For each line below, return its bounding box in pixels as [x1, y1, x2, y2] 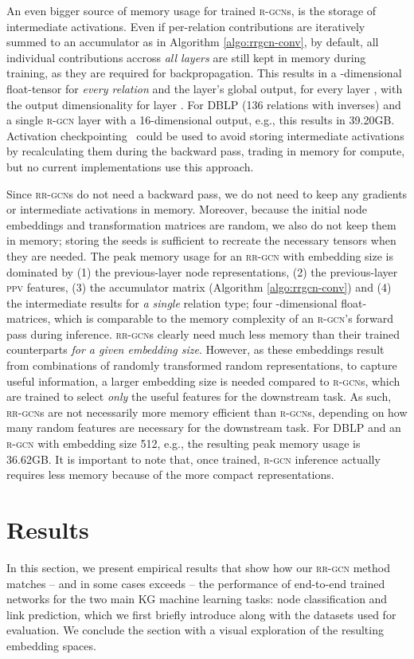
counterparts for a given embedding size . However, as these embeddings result [6, 341, 385, 358]
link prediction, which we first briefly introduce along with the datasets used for [6, 606, 396, 622]
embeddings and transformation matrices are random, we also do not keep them [6, 216, 396, 233]
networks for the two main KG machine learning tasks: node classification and [6, 590, 388, 607]
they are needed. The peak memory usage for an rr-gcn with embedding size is [6, 247, 393, 264]
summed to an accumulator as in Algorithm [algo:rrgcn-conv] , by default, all [6, 33, 379, 50]
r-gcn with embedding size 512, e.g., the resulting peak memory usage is [6, 435, 361, 452]
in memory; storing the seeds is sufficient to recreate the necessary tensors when [6, 232, 396, 249]
